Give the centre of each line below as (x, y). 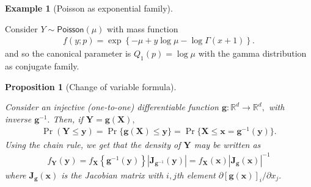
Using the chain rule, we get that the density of (93, 144)
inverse (18, 118)
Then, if (68, 118)
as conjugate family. (42, 66)
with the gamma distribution (252, 53)
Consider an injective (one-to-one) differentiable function (112, 107)
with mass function (143, 28)
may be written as (227, 144)
